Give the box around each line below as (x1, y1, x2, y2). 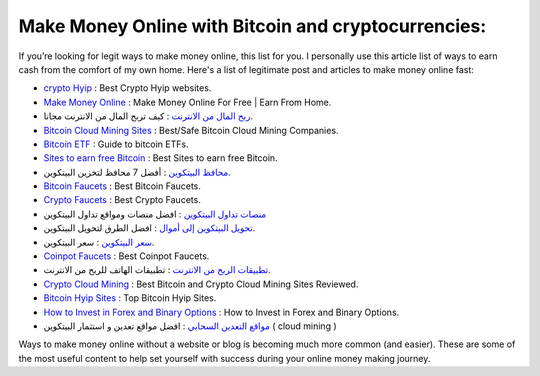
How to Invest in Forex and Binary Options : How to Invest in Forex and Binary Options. (43, 306, 400, 318)
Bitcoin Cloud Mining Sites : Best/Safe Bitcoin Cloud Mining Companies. (43, 124, 339, 136)
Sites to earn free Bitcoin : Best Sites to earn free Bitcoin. (43, 152, 279, 164)
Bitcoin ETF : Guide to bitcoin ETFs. (43, 138, 189, 150)
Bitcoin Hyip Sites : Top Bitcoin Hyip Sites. (43, 292, 217, 304)
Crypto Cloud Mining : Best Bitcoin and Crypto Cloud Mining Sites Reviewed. (43, 278, 359, 290)
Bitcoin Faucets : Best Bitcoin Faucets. (43, 180, 202, 192)
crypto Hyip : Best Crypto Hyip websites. (43, 82, 212, 94)
